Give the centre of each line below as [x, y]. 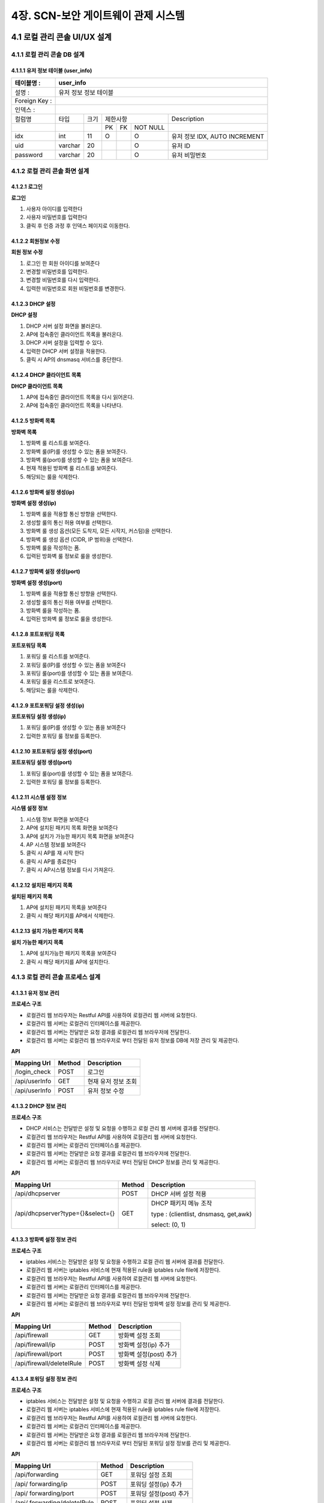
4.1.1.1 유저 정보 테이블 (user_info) [52, 70]
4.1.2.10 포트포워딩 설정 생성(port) [52, 751]
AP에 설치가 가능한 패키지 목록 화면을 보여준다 [80, 836]
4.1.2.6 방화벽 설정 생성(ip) [43, 492]
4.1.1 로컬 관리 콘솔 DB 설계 [48, 54]
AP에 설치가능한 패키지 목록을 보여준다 [71, 954]
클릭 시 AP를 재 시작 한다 [55, 853]
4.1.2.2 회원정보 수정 [35, 241]
